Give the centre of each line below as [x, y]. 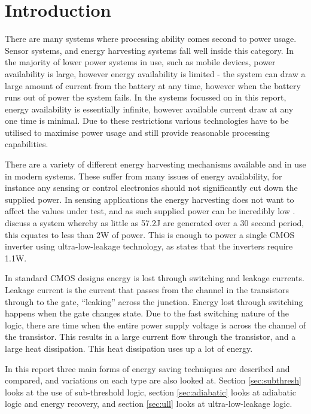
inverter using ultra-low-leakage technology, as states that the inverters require [149, 246]
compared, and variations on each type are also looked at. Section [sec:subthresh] [153, 380]
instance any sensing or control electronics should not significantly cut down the [151, 188]
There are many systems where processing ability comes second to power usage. [151, 39]
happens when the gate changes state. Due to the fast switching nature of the [147, 313]
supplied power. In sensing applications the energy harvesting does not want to [150, 199]
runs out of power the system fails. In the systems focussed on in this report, [146, 97]
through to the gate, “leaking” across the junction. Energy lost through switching [154, 301]
